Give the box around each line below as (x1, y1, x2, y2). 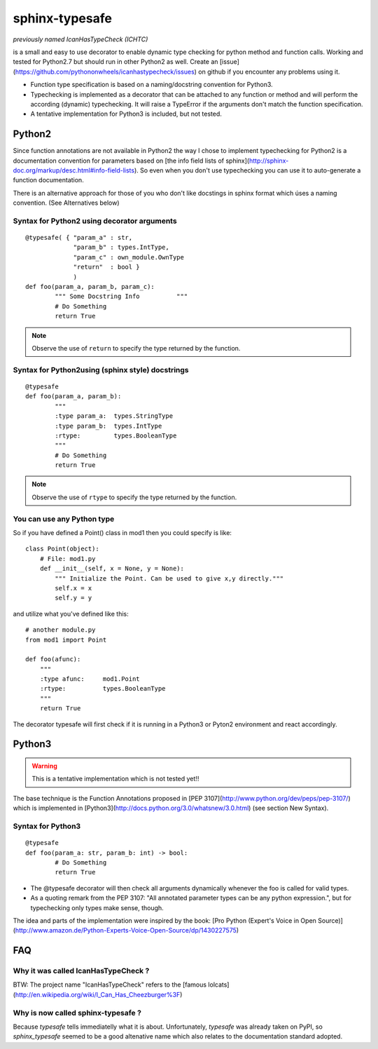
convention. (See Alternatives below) (13, 198, 120, 207)
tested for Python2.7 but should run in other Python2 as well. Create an (13, 57, 218, 66)
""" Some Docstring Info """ (55, 292, 188, 301)
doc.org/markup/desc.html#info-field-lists (13, 165, 135, 175)
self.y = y (55, 594, 92, 602)
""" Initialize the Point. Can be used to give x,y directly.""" (55, 574, 284, 582)
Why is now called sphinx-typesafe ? (13, 1008, 141, 1017)
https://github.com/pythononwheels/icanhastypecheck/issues (15, 67, 195, 76)
